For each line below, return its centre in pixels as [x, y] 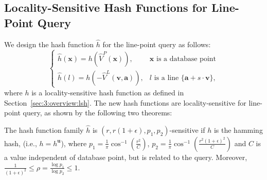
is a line [166, 78]
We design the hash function [49, 44]
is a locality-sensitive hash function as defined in [108, 92]
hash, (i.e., [21, 143]
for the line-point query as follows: [157, 44]
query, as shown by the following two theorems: [97, 113]
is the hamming [238, 129]
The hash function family [44, 129]
